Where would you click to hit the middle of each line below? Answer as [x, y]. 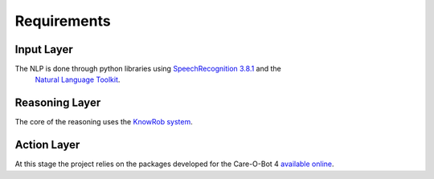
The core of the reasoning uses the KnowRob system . [104, 122]
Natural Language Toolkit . [78, 79]
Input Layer [44, 49]
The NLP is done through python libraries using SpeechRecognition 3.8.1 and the [148, 69]
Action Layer [47, 145]
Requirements [63, 21]
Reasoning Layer [58, 103]
